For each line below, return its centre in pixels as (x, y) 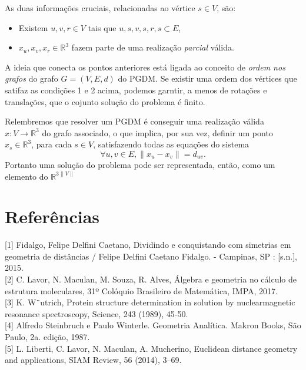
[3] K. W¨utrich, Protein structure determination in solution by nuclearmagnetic (150, 302)
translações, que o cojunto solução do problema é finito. (105, 101)
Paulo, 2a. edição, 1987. (47, 337)
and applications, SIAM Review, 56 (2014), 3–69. (93, 360)
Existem (33, 27)
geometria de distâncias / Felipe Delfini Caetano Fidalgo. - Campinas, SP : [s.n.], (151, 256)
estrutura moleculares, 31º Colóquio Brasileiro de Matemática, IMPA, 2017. (142, 290)
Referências (52, 216)
